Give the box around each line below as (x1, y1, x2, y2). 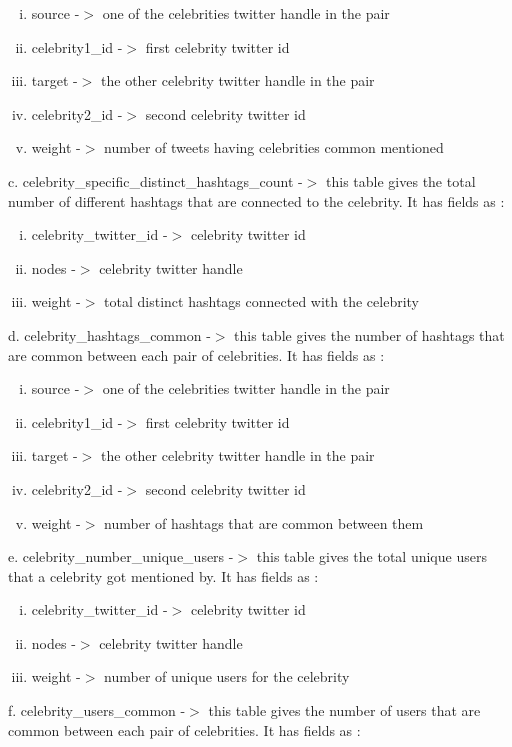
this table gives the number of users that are (208, 700, 481, 721)
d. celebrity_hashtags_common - (8, 324, 211, 345)
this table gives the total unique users (256, 546, 487, 567)
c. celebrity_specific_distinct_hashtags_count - (8, 170, 303, 191)
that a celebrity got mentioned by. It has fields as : (8, 565, 319, 586)
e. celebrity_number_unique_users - (8, 546, 234, 567)
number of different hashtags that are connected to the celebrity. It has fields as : (8, 190, 505, 211)
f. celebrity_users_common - (8, 700, 186, 721)
